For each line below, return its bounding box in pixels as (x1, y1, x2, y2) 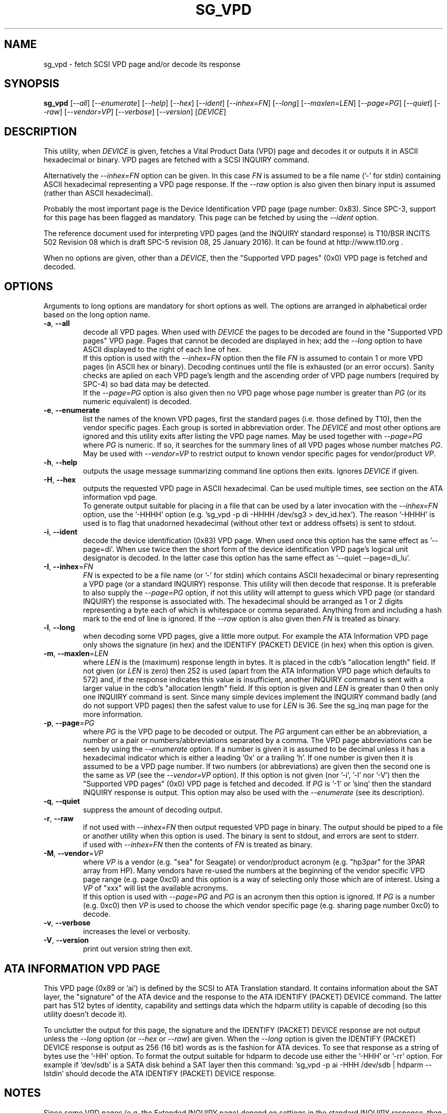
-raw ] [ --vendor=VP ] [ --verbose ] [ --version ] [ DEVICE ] (43, 107, 227, 117)
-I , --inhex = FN (43, 562, 93, 571)
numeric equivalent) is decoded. (83, 397, 192, 406)
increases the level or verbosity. (83, 927, 190, 936)
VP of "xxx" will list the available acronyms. (83, 884, 228, 893)
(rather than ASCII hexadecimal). (43, 189, 153, 198)
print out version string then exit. (83, 944, 192, 954)
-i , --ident (43, 527, 78, 537)
